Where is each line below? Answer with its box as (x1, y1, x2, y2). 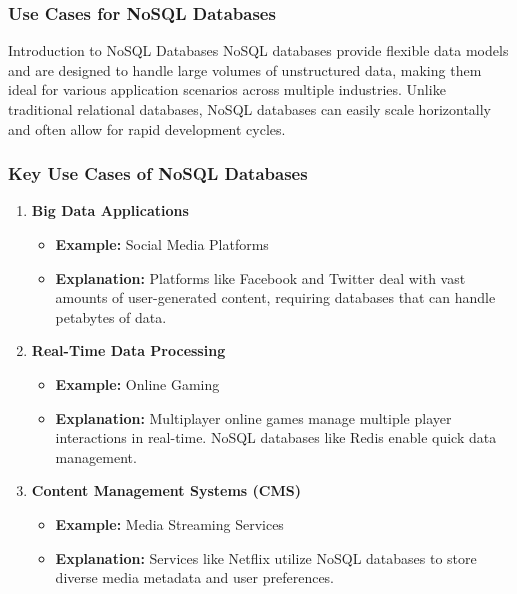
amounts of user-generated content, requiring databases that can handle (55, 287, 496, 308)
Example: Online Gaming (55, 373, 220, 394)
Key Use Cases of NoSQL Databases (8, 161, 308, 186)
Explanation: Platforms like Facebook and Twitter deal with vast (55, 267, 466, 288)
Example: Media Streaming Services (55, 513, 284, 534)
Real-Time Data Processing (31, 340, 226, 361)
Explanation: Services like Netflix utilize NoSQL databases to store (55, 547, 477, 568)
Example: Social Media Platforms (55, 234, 269, 254)
